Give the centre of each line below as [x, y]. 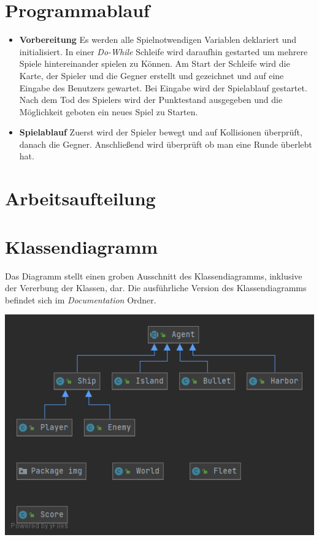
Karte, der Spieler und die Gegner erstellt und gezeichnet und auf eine [152, 75]
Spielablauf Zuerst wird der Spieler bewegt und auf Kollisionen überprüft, [161, 132]
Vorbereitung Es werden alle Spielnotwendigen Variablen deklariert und [158, 40]
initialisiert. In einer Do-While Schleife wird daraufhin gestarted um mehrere [163, 51]
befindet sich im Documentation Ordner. [81, 299]
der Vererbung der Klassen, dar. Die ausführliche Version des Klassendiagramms [156, 288]
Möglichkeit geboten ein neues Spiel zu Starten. [109, 111]
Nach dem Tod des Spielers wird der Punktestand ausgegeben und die [151, 100]
